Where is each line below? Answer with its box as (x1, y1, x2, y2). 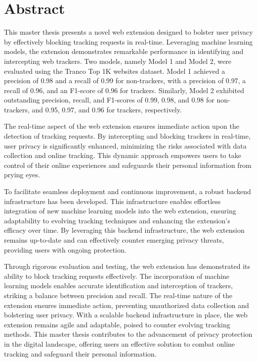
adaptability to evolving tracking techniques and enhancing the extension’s (4, 215, 230, 225)
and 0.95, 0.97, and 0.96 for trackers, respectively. (32, 104, 182, 114)
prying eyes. (4, 169, 40, 180)
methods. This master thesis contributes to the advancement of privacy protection (4, 329, 253, 339)
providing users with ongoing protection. (4, 244, 127, 255)
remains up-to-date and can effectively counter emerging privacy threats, (4, 235, 224, 245)
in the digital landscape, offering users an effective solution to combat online (4, 338, 235, 349)
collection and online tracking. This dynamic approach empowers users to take (4, 150, 241, 160)
